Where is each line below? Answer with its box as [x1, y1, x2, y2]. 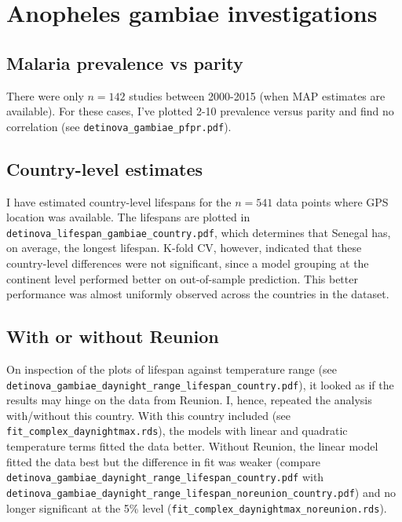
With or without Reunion [6, 324, 219, 349]
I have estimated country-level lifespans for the [6, 193, 232, 210]
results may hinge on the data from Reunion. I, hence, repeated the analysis [6, 392, 372, 408]
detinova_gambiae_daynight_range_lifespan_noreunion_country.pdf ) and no [6, 484, 396, 500]
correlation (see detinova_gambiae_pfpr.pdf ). [6, 118, 232, 134]
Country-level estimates [6, 156, 203, 181]
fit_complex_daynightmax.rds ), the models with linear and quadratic [6, 422, 348, 439]
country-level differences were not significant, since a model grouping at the [6, 255, 369, 272]
